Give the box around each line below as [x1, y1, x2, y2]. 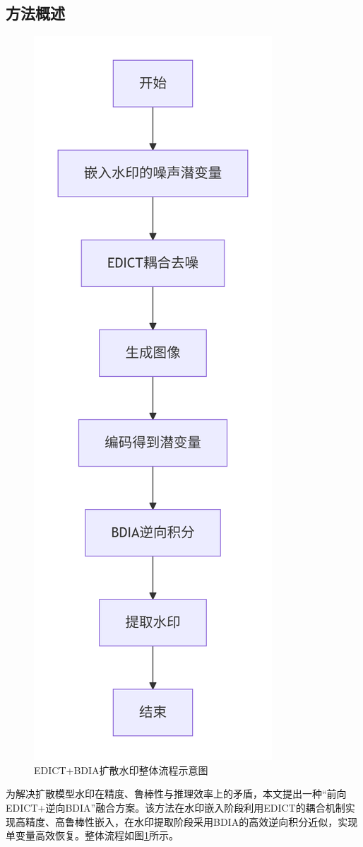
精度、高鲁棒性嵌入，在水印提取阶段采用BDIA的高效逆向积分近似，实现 [25, 814, 358, 829]
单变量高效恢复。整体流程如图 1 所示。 [6, 828, 179, 843]
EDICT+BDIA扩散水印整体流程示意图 [34, 762, 208, 777]
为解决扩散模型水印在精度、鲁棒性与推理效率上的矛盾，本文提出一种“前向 [6, 786, 347, 801]
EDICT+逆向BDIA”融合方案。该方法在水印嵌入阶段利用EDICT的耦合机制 [6, 800, 345, 814]
